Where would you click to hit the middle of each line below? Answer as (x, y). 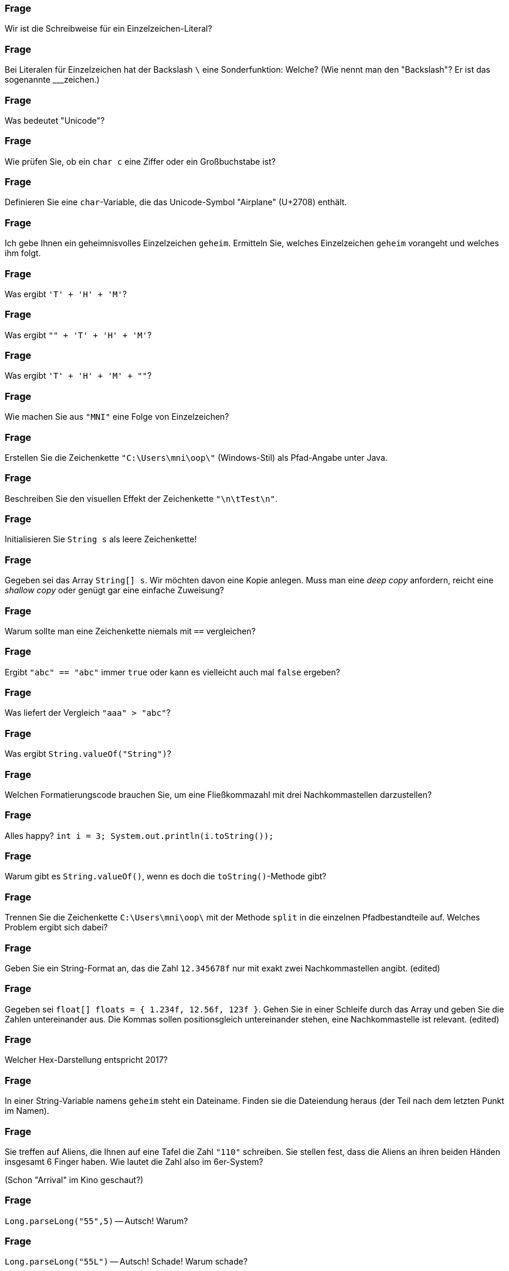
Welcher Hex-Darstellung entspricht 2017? (86, 1060)
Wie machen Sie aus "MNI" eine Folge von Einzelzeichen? (117, 417)
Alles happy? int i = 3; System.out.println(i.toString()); (139, 835)
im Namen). (27, 1111)
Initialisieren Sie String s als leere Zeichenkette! (101, 539)
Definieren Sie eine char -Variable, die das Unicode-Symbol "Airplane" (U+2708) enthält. (176, 202)
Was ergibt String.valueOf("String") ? (88, 754)
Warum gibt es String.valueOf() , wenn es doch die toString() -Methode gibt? (166, 876)
